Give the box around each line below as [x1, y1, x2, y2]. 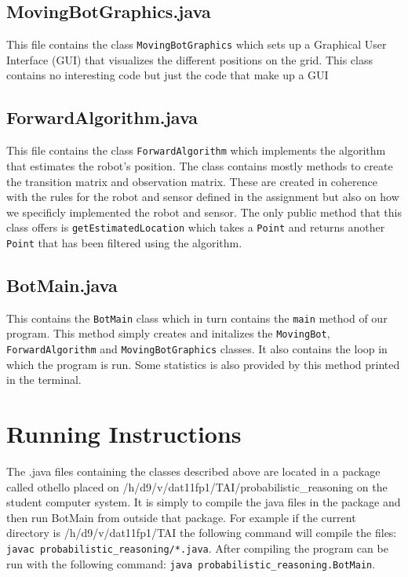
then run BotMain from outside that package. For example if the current [6, 509, 356, 525]
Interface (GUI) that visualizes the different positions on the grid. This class [6, 51, 373, 68]
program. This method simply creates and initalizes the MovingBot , [6, 325, 330, 341]
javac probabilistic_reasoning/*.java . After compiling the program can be [6, 540, 388, 557]
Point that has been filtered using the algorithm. [6, 234, 242, 250]
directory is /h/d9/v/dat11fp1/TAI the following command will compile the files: [6, 524, 397, 541]
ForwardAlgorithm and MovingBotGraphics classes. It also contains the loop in [6, 341, 388, 357]
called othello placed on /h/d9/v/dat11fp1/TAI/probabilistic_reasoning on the [6, 478, 388, 495]
